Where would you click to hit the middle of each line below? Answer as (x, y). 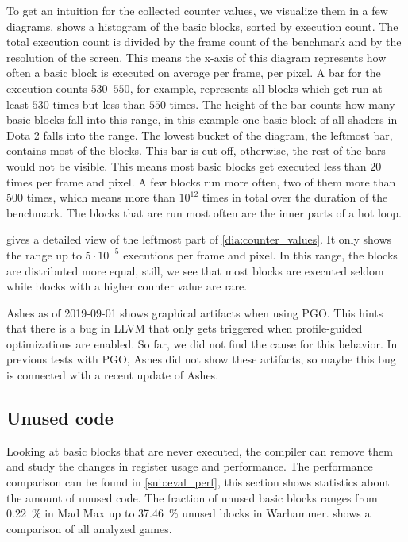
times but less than (99, 104)
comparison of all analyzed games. (89, 528)
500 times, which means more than (91, 197)
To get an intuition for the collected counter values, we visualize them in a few (197, 10)
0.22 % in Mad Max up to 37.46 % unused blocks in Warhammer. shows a (189, 513)
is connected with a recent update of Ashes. (113, 375)
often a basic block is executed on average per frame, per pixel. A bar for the (194, 73)
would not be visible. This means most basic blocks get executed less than (187, 165)
